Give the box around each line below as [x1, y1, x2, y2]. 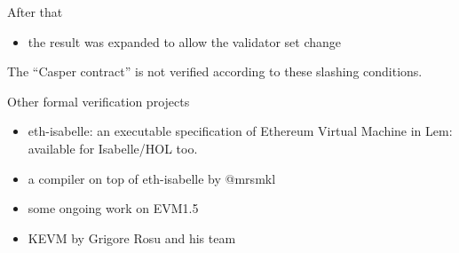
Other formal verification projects [7, 91, 190, 110]
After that [7, 3, 63, 20]
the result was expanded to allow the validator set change [28, 32, 342, 51]
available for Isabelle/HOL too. [28, 138, 198, 157]
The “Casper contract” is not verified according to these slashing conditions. [7, 62, 423, 81]
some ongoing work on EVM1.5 [28, 199, 199, 217]
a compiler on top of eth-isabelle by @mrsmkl [28, 169, 276, 187]
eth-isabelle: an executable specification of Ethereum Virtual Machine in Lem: [28, 122, 453, 140]
